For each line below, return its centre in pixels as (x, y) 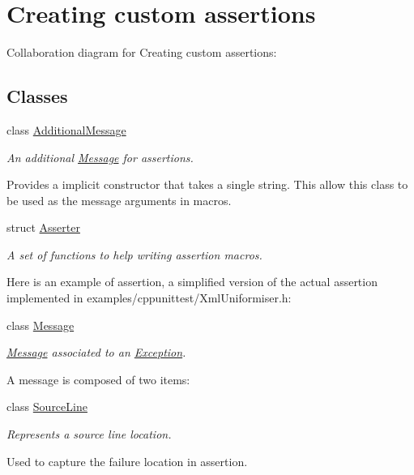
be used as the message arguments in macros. (119, 200)
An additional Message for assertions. (100, 157)
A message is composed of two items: (98, 379)
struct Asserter (43, 227)
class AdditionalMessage (66, 129)
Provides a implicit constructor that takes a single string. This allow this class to (207, 184)
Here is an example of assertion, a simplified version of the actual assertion (192, 282)
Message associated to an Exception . (96, 352)
